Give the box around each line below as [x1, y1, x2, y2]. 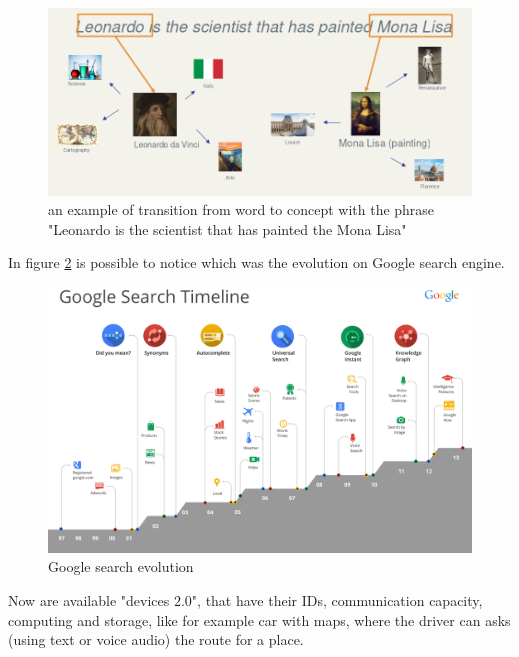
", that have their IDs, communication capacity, [191, 590, 483, 611]
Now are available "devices [8, 590, 170, 611]
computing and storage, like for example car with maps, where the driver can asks [8, 609, 511, 630]
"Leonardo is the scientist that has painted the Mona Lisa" [48, 218, 407, 239]
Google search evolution [48, 556, 194, 577]
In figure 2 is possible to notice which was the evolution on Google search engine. [8, 252, 505, 273]
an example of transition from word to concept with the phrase [48, 199, 435, 220]
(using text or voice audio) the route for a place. [8, 629, 304, 650]
